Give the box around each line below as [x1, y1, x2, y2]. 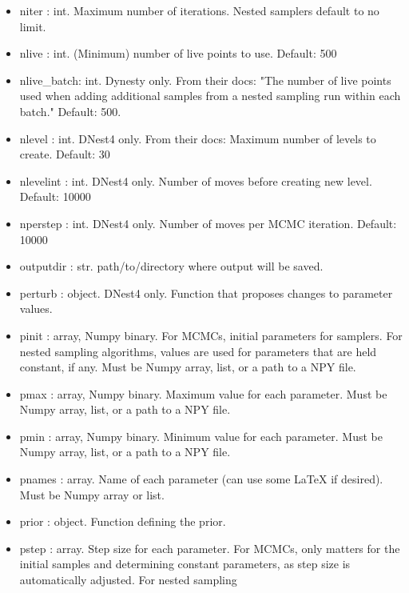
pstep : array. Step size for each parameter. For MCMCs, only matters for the [19, 539, 400, 556]
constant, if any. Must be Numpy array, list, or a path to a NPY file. [19, 359, 356, 375]
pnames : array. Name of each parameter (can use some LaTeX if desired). [19, 471, 383, 487]
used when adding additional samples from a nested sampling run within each [19, 87, 401, 104]
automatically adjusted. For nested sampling [19, 571, 237, 588]
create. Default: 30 [19, 146, 110, 162]
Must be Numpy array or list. [19, 486, 165, 503]
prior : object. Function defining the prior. [19, 513, 226, 530]
